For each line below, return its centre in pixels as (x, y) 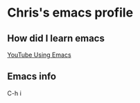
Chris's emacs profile (70, 13)
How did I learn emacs (56, 38)
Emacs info (32, 76)
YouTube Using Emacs (39, 55)
